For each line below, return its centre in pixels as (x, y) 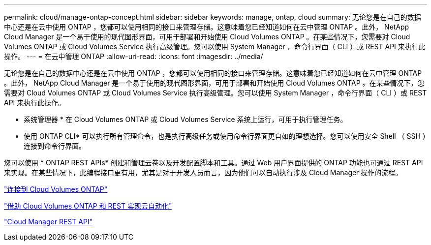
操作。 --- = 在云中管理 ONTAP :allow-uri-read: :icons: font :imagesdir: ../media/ (134, 56)
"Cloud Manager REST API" (48, 222)
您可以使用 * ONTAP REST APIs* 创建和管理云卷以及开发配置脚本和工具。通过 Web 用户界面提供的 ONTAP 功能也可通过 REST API (214, 163)
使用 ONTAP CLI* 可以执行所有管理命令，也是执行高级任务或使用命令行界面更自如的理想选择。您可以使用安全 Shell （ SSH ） (225, 136)
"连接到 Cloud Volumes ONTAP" (56, 189)
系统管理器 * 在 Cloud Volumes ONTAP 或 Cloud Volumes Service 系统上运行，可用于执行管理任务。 (185, 119)
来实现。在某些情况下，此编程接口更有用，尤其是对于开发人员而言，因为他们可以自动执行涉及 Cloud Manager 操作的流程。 (203, 172)
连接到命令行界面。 (55, 146)
